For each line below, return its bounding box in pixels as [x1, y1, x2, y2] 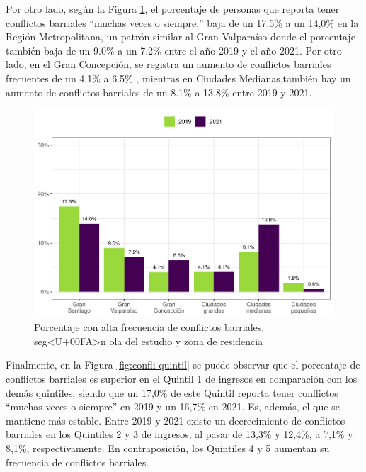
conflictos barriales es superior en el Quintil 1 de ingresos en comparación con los [6, 371, 358, 386]
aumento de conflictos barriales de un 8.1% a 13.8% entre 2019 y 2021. [6, 84, 312, 99]
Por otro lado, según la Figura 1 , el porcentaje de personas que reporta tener [6, 1, 340, 16]
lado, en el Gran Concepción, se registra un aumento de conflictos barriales [6, 57, 331, 72]
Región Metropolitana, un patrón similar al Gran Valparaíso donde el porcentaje [6, 29, 355, 44]
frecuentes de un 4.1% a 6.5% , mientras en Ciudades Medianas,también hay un [6, 70, 351, 85]
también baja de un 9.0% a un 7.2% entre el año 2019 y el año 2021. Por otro [6, 43, 342, 57]
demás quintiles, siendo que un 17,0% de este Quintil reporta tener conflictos [6, 385, 338, 400]
